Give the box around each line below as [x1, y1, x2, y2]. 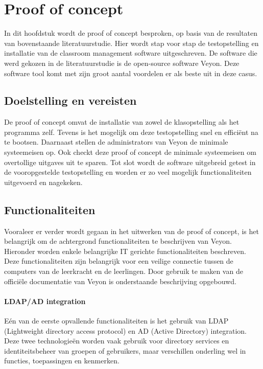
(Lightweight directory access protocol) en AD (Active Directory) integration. [4, 325, 247, 336]
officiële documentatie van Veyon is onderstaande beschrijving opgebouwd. [4, 275, 236, 286]
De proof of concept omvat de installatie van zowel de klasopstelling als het [4, 117, 240, 127]
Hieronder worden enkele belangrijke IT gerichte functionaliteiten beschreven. [4, 245, 246, 256]
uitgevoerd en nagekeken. [4, 176, 83, 187]
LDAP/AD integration [4, 295, 86, 306]
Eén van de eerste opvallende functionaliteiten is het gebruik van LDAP [4, 315, 229, 326]
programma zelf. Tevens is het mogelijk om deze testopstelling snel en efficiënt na [4, 126, 258, 137]
